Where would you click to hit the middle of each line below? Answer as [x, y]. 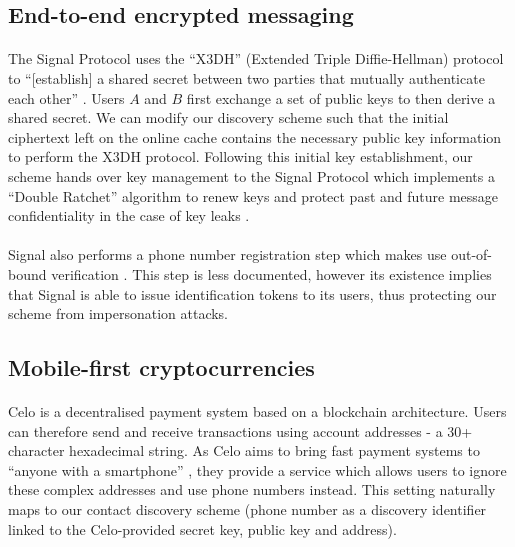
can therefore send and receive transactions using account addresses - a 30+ [240, 430]
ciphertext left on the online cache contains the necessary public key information [255, 136]
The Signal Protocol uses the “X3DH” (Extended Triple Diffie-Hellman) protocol [256, 58]
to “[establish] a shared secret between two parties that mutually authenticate [246, 77]
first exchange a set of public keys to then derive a [341, 97]
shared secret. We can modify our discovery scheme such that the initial [228, 117]
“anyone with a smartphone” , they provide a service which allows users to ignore [257, 469]
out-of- [472, 254]
